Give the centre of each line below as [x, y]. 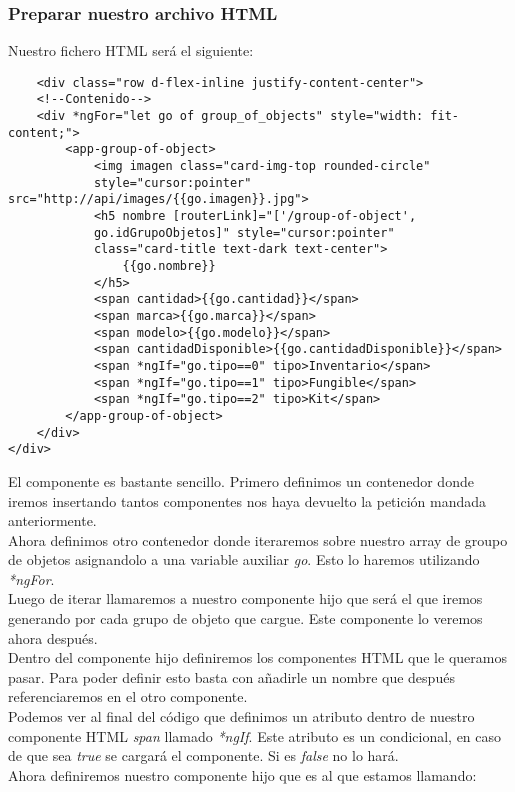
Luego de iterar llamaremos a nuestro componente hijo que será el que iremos [245, 598]
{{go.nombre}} [169, 266]
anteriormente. [52, 520]
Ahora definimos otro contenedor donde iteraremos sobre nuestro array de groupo [258, 539]
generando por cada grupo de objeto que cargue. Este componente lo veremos [245, 618]
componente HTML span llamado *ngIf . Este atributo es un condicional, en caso [255, 735]
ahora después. [53, 637]
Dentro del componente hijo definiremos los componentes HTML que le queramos [257, 657]
